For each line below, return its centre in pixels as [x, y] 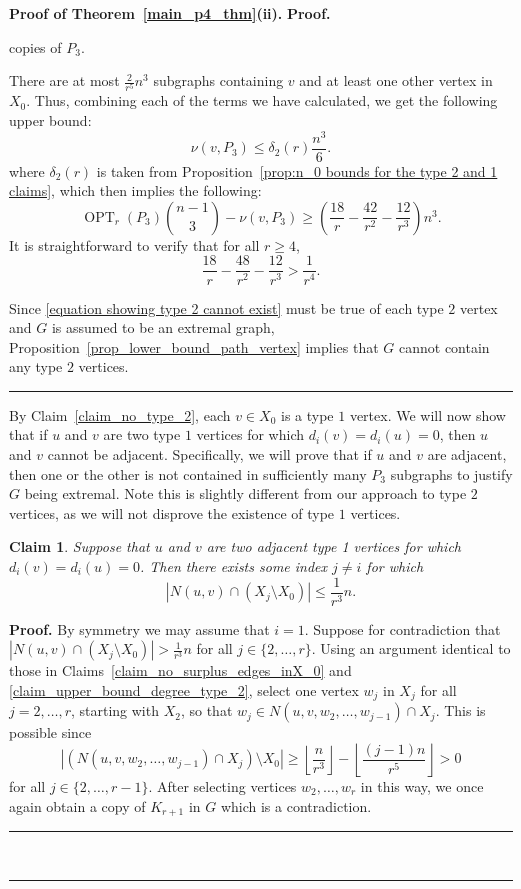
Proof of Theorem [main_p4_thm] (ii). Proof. [170, 13]
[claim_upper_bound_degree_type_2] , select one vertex [184, 689]
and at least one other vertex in [396, 80]
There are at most [64, 80]
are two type [142, 434]
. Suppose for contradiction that [402, 628]
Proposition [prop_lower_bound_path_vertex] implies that [194, 346]
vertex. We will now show [427, 414]
